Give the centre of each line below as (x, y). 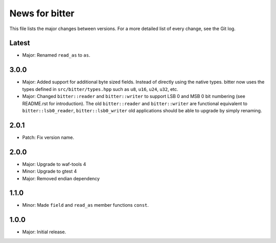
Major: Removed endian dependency (61, 178)
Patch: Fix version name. (48, 137)
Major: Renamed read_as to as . (56, 55)
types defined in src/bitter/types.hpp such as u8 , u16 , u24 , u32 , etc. (100, 89)
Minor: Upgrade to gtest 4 (50, 172)
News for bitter (42, 13)
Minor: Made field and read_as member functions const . (86, 205)
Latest (20, 43)
